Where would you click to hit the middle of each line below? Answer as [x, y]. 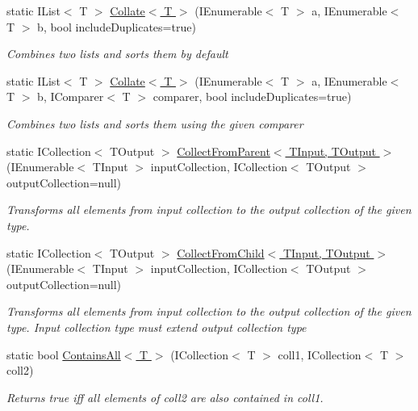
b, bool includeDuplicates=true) [117, 26]
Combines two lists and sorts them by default [117, 54]
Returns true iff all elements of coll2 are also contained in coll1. [165, 397]
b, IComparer [71, 96]
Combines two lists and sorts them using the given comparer [155, 123]
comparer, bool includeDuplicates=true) [252, 96]
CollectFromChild [221, 252]
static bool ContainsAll [64, 354]
